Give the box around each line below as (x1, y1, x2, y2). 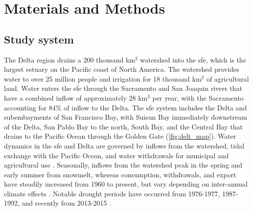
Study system (4, 31, 74, 46)
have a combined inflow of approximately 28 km (4, 92, 148, 103)
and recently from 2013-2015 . (22, 198, 112, 208)
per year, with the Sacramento (152, 92, 244, 103)
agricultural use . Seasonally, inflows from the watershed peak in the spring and (4, 160, 243, 170)
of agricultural (206, 73, 249, 84)
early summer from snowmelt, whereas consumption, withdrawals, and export (4, 169, 236, 179)
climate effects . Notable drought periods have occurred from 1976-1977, (4, 188, 220, 198)
